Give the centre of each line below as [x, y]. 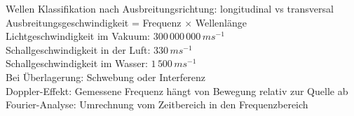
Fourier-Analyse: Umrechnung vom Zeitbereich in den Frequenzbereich [157, 104]
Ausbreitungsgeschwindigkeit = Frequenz [94, 22]
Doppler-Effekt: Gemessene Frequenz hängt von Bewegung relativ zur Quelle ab [177, 90]
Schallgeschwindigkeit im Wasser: [77, 63]
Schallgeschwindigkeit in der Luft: [78, 49]
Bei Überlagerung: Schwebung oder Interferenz [106, 77]
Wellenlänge [221, 22]
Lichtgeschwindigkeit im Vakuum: [78, 36]
